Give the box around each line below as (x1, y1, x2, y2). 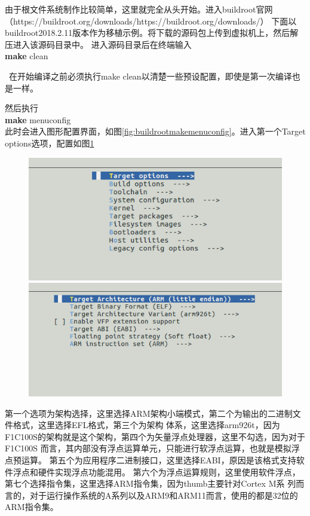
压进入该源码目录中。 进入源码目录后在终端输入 (5, 38, 192, 50)
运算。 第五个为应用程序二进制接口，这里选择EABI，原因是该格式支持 (21, 454, 296, 466)
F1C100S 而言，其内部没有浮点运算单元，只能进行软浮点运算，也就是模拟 (5, 442, 291, 454)
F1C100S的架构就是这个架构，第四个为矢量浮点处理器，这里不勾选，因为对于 (5, 430, 306, 442)
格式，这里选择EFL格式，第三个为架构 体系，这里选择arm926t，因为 (13, 419, 280, 431)
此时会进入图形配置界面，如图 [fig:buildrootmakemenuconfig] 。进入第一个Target (5, 125, 306, 138)
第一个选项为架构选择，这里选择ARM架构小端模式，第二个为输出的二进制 (5, 407, 293, 419)
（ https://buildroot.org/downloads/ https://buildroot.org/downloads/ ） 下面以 (5, 14, 297, 27)
